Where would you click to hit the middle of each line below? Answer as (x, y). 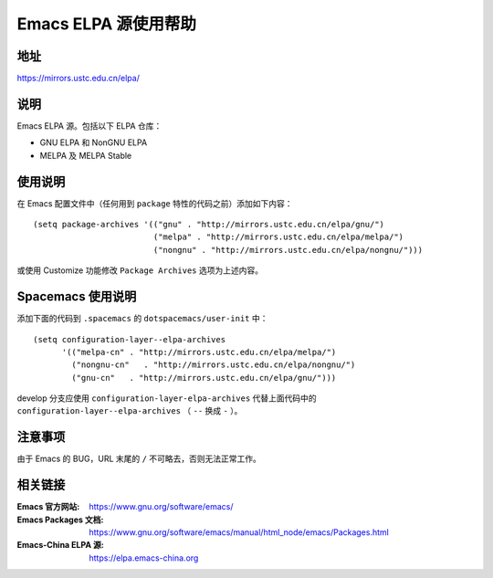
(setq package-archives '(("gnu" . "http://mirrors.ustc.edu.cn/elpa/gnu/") (209, 225)
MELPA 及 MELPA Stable (86, 155)
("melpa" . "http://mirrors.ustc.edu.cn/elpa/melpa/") (278, 237)
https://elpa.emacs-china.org (144, 558)
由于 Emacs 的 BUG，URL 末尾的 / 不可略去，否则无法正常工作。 (139, 459)
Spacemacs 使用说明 (77, 297)
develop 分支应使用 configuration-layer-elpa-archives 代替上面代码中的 (167, 398)
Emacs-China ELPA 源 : (60, 545)
